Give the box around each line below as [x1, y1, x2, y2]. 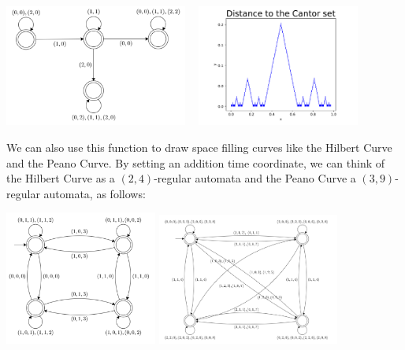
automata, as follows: [43, 185, 146, 201]
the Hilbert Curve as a [6, 170, 115, 186]
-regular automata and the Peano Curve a [154, 170, 356, 186]
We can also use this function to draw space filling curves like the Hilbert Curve [6, 138, 392, 155]
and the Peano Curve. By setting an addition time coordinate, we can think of [6, 154, 385, 171]
